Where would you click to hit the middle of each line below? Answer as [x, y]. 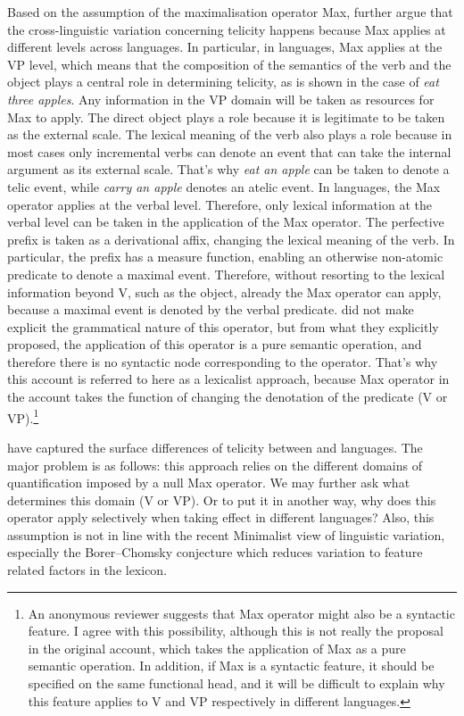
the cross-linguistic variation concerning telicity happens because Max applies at [227, 29]
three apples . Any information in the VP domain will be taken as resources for [221, 99]
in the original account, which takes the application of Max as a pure [217, 648]
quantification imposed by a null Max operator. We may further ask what [209, 483]
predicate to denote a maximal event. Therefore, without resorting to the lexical [226, 274]
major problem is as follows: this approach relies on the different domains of [215, 465]
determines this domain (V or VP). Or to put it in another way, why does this [222, 500]
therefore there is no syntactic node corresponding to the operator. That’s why [223, 361]
